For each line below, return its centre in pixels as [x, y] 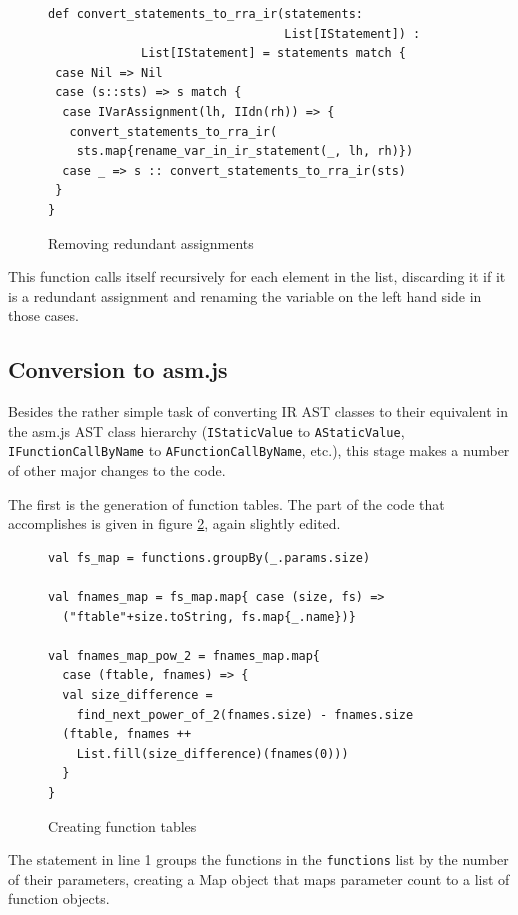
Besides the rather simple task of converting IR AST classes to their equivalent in [258, 411]
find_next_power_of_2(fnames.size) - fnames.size [245, 714]
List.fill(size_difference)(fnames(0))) [212, 753]
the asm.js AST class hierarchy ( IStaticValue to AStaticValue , [206, 430]
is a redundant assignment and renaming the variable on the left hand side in [245, 295]
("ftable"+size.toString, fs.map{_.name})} [209, 616]
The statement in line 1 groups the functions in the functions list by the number [258, 859]
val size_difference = [137, 694]
